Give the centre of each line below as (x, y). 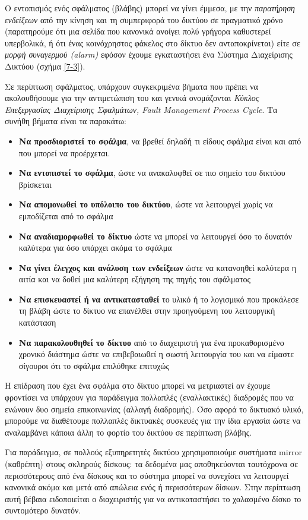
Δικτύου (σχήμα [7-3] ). (45, 66)
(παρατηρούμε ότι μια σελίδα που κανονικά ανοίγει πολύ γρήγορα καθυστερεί (138, 31)
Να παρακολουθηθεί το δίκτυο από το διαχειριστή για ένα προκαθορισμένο (151, 342)
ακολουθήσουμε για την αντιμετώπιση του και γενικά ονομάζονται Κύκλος (132, 98)
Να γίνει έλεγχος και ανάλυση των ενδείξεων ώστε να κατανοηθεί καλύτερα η (157, 267)
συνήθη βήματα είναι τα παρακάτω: (66, 121)
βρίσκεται (35, 184)
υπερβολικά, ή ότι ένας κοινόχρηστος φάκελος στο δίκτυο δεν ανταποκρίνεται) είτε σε (153, 42)
